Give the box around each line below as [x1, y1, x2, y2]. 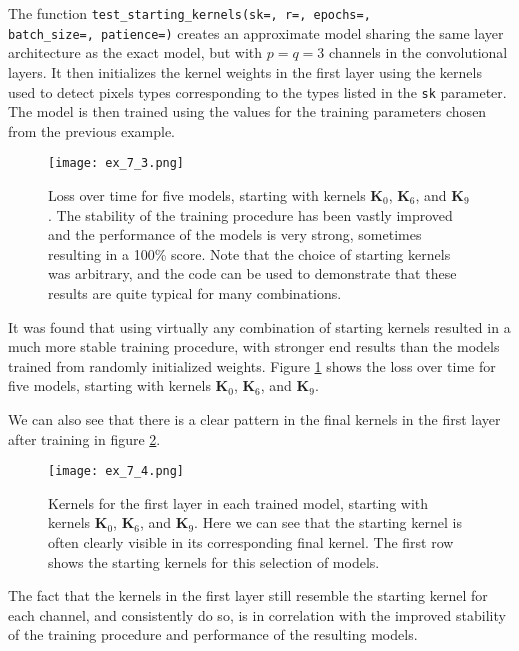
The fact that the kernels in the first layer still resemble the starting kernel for [8, 585, 488, 606]
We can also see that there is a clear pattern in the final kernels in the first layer [8, 408, 501, 429]
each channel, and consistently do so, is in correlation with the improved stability [8, 604, 506, 625]
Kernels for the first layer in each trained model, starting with [48, 492, 429, 513]
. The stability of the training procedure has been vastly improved [48, 204, 453, 225]
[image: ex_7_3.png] [48, 156, 185, 171]
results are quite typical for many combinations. [48, 282, 342, 303]
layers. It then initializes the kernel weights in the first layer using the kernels [8, 61, 482, 82]
